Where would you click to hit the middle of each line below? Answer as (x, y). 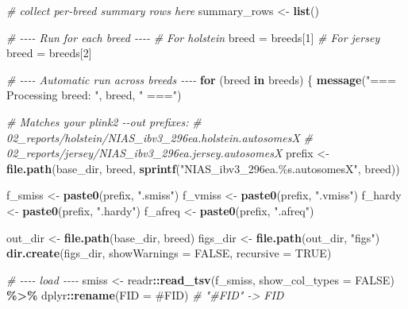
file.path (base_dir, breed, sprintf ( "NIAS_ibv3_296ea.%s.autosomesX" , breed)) (203, 168)
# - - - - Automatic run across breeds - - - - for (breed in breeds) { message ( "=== (201, 79)
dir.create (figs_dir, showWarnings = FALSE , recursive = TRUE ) (169, 253)
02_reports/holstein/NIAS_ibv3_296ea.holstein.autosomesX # (160, 137)
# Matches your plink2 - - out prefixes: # (104, 121)
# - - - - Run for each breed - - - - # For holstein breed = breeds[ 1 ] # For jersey (193, 37)
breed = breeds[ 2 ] (49, 53)
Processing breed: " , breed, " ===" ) (94, 95)
